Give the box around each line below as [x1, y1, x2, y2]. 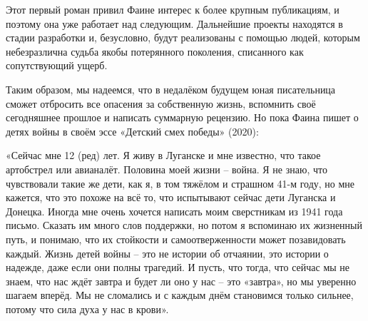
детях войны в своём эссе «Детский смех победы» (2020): [6, 123, 259, 138]
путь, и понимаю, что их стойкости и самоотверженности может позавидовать [6, 231, 346, 246]
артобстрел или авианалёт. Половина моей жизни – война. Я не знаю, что [6, 161, 327, 176]
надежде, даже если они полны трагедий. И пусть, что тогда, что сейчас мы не [6, 260, 350, 275]
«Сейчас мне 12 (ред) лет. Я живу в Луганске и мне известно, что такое [6, 148, 321, 163]
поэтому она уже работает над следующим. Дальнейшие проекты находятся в [6, 16, 343, 31]
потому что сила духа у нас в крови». [6, 301, 169, 316]
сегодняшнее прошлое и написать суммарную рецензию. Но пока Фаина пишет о [6, 110, 359, 125]
